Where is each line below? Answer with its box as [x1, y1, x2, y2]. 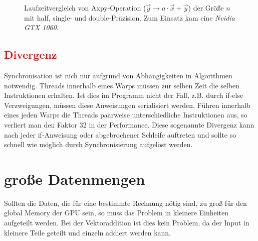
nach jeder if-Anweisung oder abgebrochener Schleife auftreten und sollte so [4, 129, 236, 140]
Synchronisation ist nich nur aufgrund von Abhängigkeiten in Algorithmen [4, 70, 232, 80]
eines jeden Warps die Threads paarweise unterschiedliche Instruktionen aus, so [4, 109, 247, 120]
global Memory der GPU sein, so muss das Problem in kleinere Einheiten [4, 207, 229, 218]
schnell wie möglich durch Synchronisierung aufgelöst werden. [4, 139, 193, 150]
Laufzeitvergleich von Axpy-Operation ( [24, 3, 146, 13]
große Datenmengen [4, 168, 145, 189]
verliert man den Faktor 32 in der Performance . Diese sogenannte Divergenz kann [4, 119, 254, 130]
